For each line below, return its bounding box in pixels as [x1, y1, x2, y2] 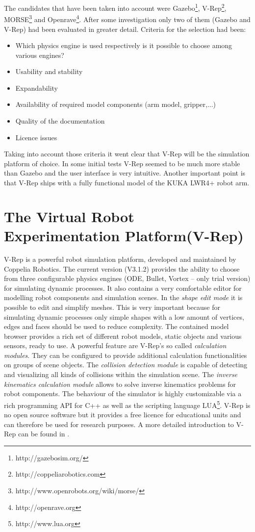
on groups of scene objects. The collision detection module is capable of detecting [4, 359, 248, 370]
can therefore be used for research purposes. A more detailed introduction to [4, 419, 234, 429]
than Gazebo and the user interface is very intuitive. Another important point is [4, 168, 246, 178]
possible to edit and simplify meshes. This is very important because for [4, 302, 220, 312]
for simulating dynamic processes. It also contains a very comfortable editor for [4, 282, 242, 293]
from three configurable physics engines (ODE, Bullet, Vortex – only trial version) [4, 273, 251, 283]
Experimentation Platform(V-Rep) [4, 226, 244, 245]
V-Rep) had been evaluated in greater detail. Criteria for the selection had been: [4, 24, 246, 34]
